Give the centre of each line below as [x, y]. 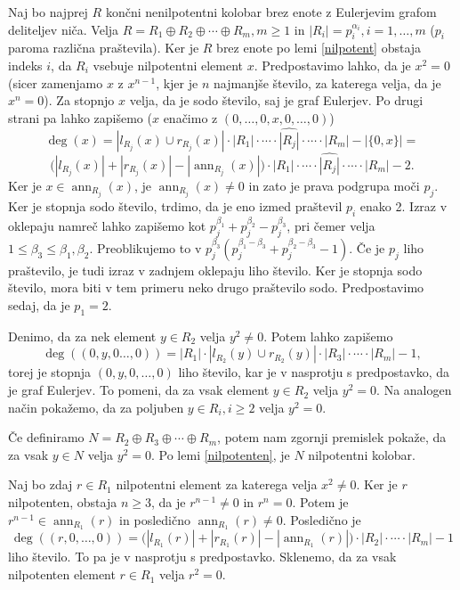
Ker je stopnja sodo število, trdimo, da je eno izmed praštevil [175, 205]
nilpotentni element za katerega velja [217, 484]
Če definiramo [46, 437]
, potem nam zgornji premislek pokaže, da [332, 437]
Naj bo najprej [48, 12]
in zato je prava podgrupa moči [334, 185]
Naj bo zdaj [40, 484]
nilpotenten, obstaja [63, 502]
